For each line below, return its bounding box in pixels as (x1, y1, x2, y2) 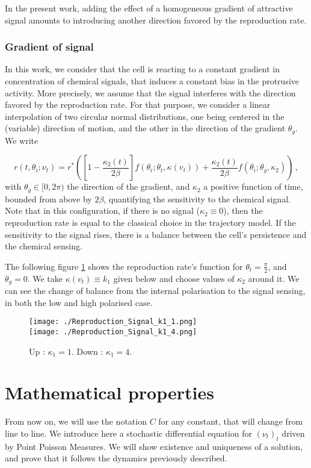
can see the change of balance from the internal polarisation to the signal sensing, (5, 284, 306, 297)
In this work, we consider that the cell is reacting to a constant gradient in (5, 63, 280, 75)
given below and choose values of (113, 272, 235, 284)
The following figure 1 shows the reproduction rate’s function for (5, 260, 243, 272)
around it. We (248, 272, 300, 284)
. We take (27, 272, 63, 284)
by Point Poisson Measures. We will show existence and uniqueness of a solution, (5, 440, 303, 452)
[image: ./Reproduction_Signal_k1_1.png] (29, 317, 197, 326)
